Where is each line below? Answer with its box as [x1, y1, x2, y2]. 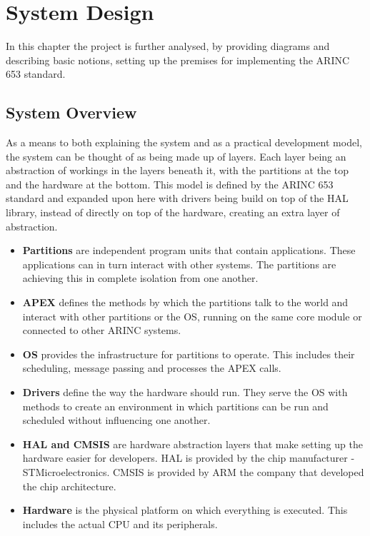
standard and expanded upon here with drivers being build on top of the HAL [6, 191, 349, 206]
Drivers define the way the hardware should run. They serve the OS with [22, 385, 348, 400]
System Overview [6, 101, 137, 123]
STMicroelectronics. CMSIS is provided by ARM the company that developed [22, 464, 364, 479]
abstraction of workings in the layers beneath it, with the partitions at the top [6, 163, 349, 178]
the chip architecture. [22, 478, 116, 493]
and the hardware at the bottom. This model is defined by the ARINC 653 [6, 176, 334, 191]
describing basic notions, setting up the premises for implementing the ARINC [6, 52, 350, 67]
